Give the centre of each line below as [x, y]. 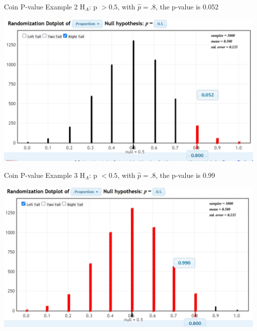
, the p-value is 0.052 [187, 6]
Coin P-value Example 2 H [45, 6]
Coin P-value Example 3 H [45, 175]
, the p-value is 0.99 [185, 175]
